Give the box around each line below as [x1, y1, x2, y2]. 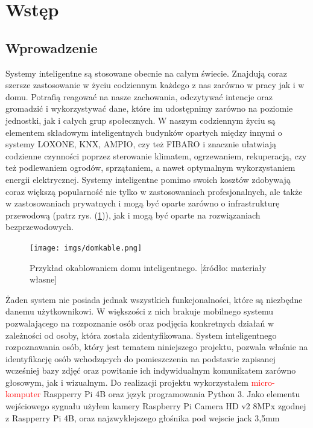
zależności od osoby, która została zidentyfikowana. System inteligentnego [5, 328, 277, 341]
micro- [251, 375, 275, 388]
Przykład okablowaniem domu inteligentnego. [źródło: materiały [30, 261, 267, 273]
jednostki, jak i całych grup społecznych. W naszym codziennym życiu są [5, 113, 276, 126]
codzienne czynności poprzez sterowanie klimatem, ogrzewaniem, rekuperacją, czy [5, 149, 307, 162]
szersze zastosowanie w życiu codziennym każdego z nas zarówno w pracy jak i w [5, 78, 305, 91]
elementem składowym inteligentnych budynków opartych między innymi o [5, 126, 282, 138]
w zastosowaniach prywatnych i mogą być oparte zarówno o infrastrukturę [5, 197, 280, 209]
